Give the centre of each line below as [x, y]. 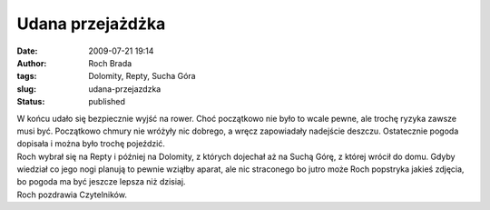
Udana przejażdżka [91, 24]
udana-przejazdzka [125, 89]
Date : [27, 51]
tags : [27, 76]
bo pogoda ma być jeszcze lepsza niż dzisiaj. [101, 182]
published [107, 102]
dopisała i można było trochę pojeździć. [91, 144]
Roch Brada [110, 63]
